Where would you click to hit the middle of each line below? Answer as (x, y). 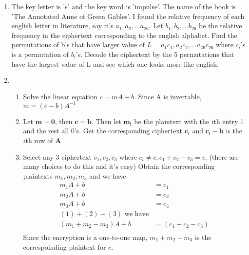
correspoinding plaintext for (65, 246)
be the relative (220, 26)
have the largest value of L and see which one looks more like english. (115, 64)
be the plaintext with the (172, 121)
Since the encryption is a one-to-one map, (85, 237)
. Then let (106, 121)
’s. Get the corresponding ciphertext (128, 131)
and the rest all (46, 131)
